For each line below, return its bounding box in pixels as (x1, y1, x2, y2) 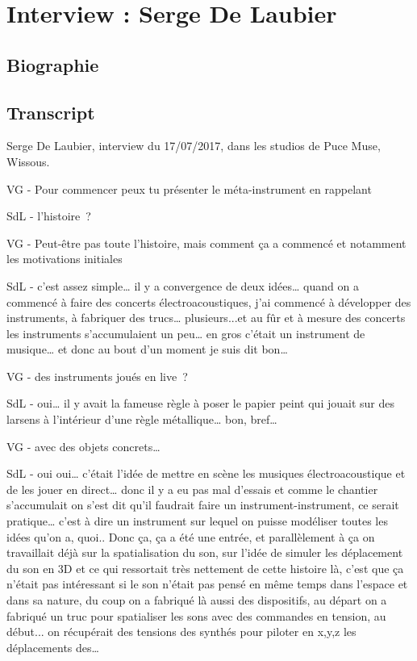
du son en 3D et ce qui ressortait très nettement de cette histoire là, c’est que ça (6, 559, 404, 576)
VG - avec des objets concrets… (6, 437, 161, 454)
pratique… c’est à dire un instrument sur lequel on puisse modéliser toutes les (6, 512, 388, 529)
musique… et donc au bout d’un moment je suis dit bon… (6, 341, 288, 358)
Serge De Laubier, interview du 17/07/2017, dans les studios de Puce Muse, (6, 137, 381, 154)
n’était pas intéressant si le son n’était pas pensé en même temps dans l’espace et (6, 575, 408, 592)
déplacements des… (6, 638, 99, 655)
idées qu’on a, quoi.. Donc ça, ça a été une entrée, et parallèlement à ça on (6, 528, 375, 545)
